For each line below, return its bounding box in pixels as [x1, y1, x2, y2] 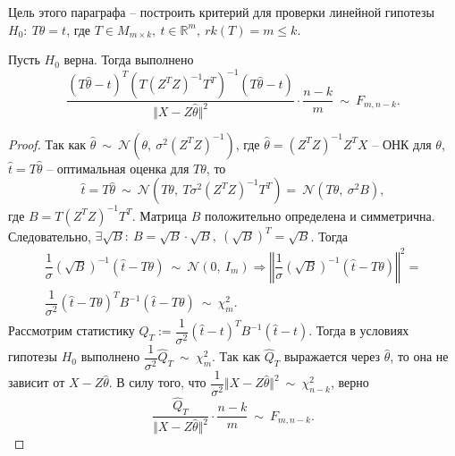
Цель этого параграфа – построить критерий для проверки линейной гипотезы [8, 3, 434, 21]
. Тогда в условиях [308, 321, 409, 340]
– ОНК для [372, 134, 432, 153]
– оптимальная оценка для [46, 158, 190, 177]
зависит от [8, 373, 65, 392]
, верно [331, 373, 369, 392]
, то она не [390, 347, 449, 366]
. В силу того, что [108, 373, 206, 392]
